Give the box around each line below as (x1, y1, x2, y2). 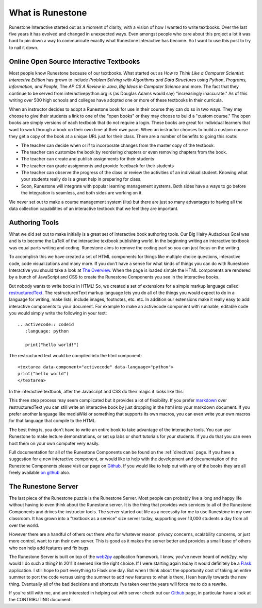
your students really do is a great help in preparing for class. (21, 176, 142, 182)
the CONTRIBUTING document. (9, 597, 72, 603)
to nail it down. (9, 44, 39, 51)
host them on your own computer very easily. (9, 440, 99, 446)
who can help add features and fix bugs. (9, 545, 90, 551)
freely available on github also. (9, 469, 70, 476)
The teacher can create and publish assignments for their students (21, 156, 155, 162)
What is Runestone (9, 7, 87, 18)
